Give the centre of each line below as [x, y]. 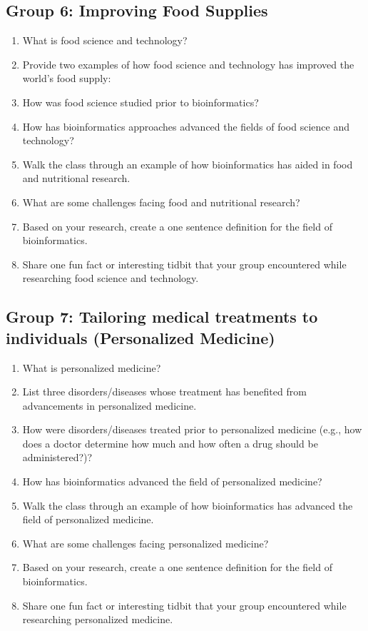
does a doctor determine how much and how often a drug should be [170, 443]
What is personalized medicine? [92, 367]
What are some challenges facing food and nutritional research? [161, 202]
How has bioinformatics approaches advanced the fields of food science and [186, 126]
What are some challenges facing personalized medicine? [145, 543]
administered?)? [57, 457]
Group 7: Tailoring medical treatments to [162, 317]
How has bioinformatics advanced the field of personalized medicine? [172, 481]
